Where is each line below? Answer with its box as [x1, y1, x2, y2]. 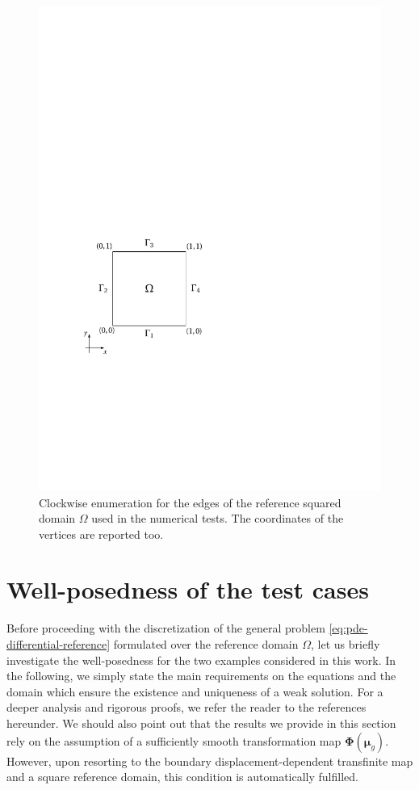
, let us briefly [311, 636, 380, 653]
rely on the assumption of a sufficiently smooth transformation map [6, 732, 341, 749]
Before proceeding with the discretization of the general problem [6, 620, 325, 637]
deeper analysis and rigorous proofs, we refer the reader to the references [6, 699, 367, 716]
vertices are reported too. [39, 525, 164, 542]
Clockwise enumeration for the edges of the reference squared [39, 494, 341, 511]
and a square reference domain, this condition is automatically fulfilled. [6, 768, 358, 785]
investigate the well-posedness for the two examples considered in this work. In [6, 651, 396, 668]
